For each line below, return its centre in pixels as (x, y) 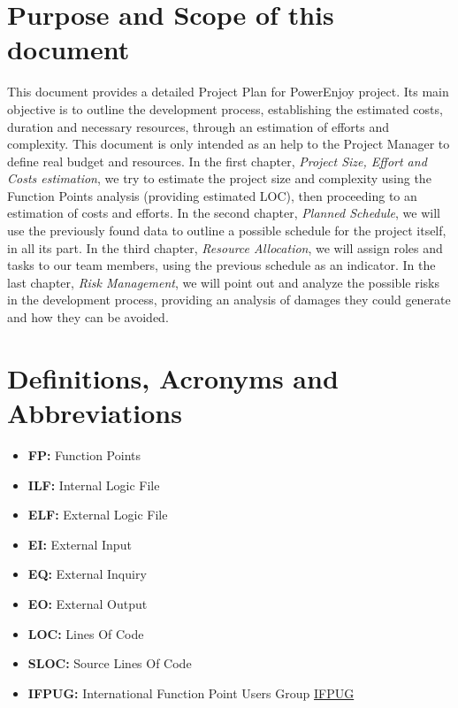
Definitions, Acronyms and (173, 377)
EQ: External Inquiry (87, 574)
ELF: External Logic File (98, 515)
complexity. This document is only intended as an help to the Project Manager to (229, 144)
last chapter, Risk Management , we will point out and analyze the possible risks (223, 282)
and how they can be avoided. (88, 317)
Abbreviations (95, 412)
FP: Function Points (84, 454)
